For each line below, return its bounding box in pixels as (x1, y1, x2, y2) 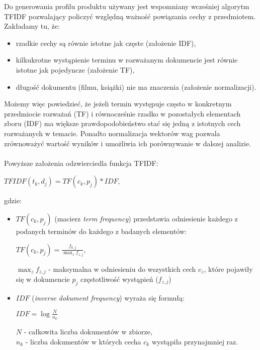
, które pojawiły (204, 263, 253, 274)
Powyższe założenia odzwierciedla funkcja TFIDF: (4, 157, 158, 168)
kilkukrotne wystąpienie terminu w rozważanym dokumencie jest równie (16, 54, 238, 65)
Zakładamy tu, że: (4, 21, 60, 31)
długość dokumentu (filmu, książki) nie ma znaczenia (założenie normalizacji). (16, 81, 256, 92)
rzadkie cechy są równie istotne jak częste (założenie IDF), (16, 37, 196, 48)
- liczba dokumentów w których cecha (25, 336, 141, 346)
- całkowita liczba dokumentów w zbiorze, (24, 326, 152, 337)
